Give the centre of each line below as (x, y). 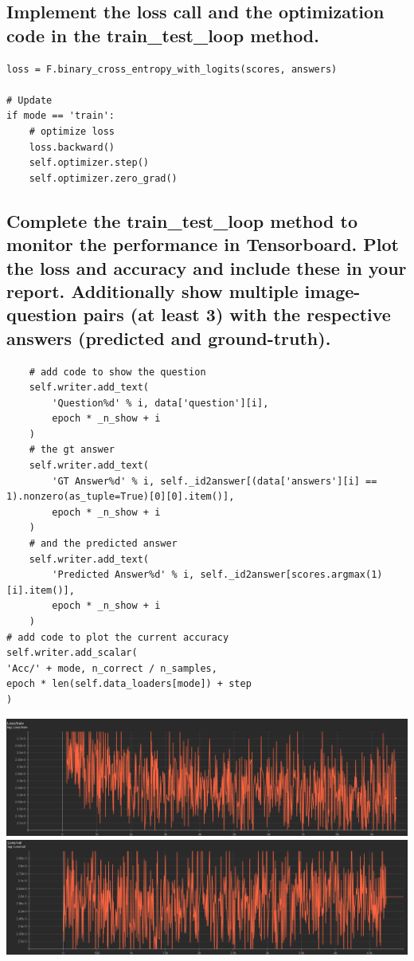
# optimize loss (72, 131)
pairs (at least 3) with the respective (237, 314)
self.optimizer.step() (89, 163)
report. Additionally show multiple (152, 290)
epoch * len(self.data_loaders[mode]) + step (129, 684)
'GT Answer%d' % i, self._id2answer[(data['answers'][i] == (215, 481)
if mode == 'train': (61, 116)
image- (332, 290)
